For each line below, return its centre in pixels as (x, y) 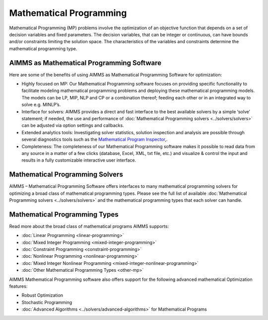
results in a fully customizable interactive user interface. (79, 160)
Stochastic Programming (47, 302)
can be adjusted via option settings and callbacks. (73, 125)
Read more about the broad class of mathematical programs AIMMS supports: (89, 226)
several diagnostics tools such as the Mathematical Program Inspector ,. (95, 140)
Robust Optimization (42, 295)
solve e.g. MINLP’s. (41, 105)
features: (18, 286)
